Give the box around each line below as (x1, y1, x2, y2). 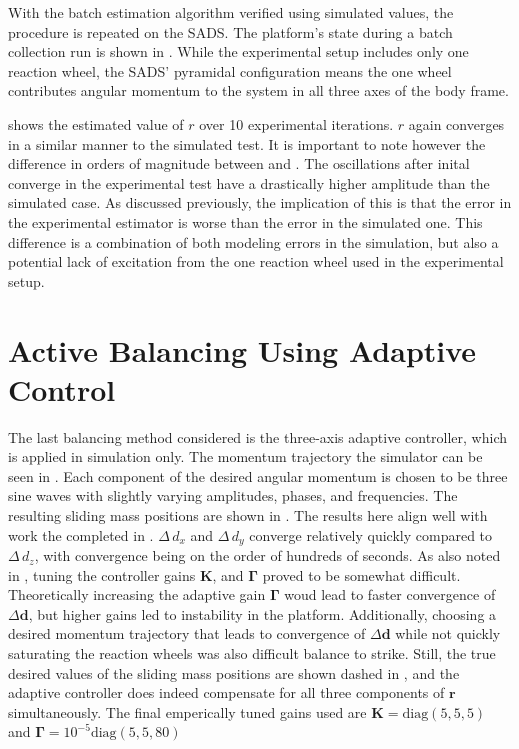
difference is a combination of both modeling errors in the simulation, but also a (8, 231, 499, 252)
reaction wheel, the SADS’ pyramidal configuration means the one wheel (8, 60, 452, 81)
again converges (408, 113, 505, 134)
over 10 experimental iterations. (199, 113, 394, 134)
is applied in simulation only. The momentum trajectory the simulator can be (8, 446, 483, 467)
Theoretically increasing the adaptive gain (8, 584, 266, 605)
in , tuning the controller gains (8, 564, 196, 585)
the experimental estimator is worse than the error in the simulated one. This (8, 211, 483, 232)
